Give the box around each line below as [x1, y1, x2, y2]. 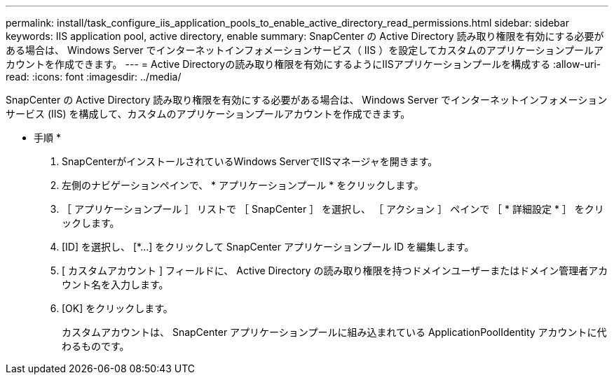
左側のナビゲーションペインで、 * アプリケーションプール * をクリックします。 [62, 179, 424, 191]
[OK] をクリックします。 [62, 302, 173, 314]
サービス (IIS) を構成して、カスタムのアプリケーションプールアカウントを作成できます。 [6, 108, 411, 120]
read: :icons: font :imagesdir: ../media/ [6, 71, 182, 83]
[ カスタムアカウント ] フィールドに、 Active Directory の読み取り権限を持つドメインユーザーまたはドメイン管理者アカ [62, 265, 608, 276]
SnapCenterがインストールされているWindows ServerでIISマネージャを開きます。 [62, 155, 438, 167]
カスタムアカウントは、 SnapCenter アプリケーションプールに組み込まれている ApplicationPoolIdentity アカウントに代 [62, 326, 607, 338]
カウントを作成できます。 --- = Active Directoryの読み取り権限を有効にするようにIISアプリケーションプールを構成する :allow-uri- [6, 58, 601, 70]
